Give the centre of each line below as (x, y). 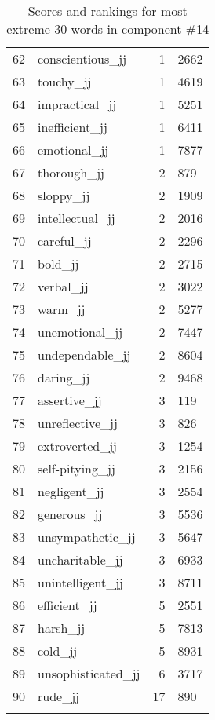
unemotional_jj (80, 332)
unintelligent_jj (80, 582)
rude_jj (58, 696)
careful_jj (65, 241)
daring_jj (64, 377)
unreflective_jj (78, 423)
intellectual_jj (77, 218)
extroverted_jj (78, 446)
